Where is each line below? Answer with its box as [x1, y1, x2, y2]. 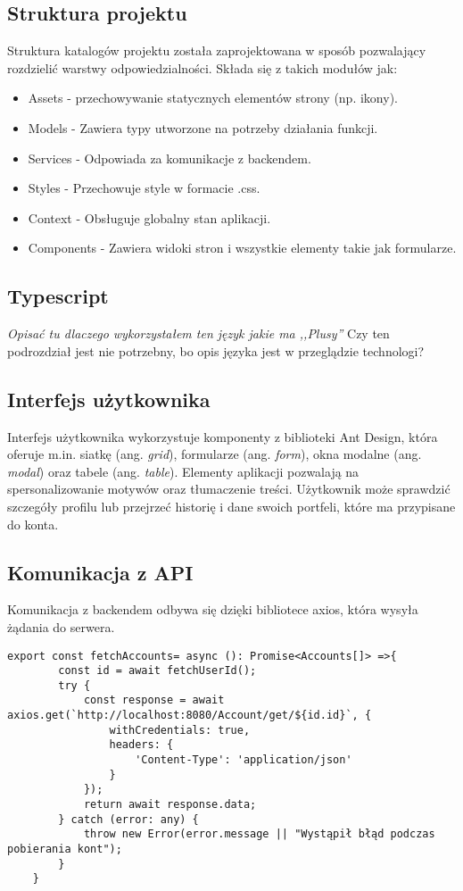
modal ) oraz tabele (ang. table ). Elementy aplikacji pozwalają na [7, 462, 360, 480]
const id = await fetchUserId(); [58, 664, 257, 678]
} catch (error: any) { [58, 812, 199, 826]
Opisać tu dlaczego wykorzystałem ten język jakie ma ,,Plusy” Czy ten [7, 324, 390, 343]
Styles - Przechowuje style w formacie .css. [28, 179, 260, 197]
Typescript [7, 282, 109, 310]
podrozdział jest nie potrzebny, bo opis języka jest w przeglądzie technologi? [7, 341, 425, 360]
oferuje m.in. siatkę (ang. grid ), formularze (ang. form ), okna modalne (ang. [7, 445, 422, 463]
